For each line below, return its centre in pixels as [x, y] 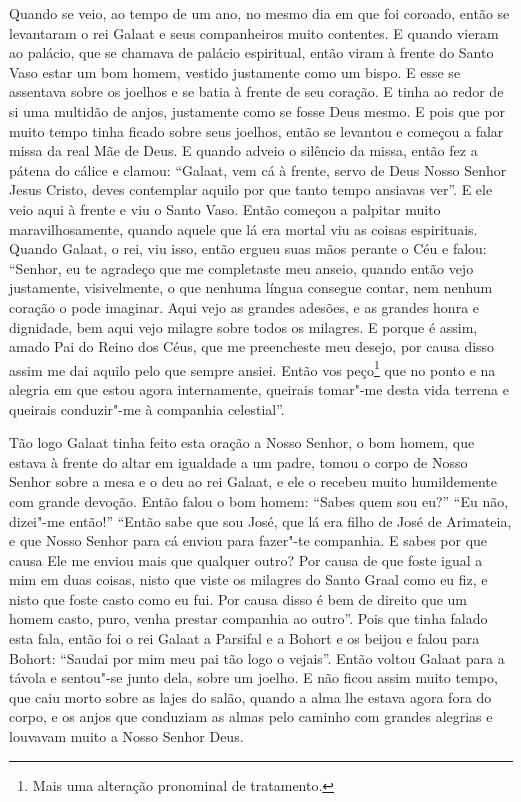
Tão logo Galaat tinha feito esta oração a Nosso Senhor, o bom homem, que [242, 442]
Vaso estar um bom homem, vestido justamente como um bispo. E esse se [235, 71]
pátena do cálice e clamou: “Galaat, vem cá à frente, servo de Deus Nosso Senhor [258, 169]
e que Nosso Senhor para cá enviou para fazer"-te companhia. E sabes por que [248, 540]
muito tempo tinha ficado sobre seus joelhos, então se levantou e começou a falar [256, 130]
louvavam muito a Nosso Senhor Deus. [126, 736]
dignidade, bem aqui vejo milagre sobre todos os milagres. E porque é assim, [243, 326]
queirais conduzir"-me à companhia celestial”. [147, 408]
